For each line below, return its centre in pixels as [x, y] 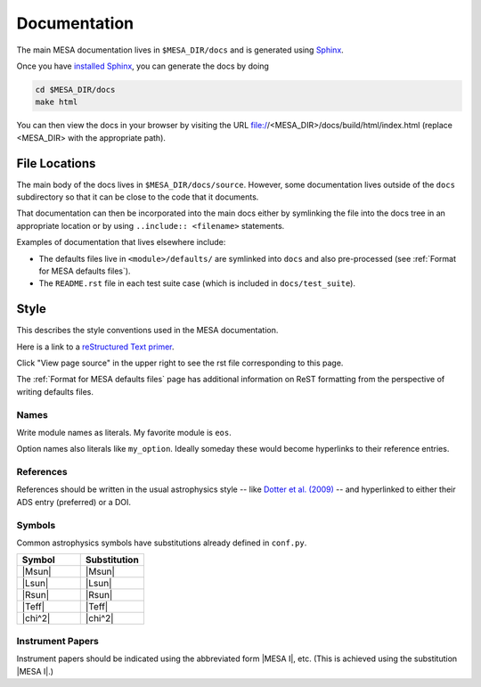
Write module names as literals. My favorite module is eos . [124, 432]
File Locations [56, 164]
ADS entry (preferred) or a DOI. [74, 502]
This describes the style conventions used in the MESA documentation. [147, 331]
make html [57, 102]
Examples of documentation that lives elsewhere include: [121, 242]
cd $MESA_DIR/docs [75, 90]
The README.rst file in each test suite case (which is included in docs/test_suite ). [197, 283]
